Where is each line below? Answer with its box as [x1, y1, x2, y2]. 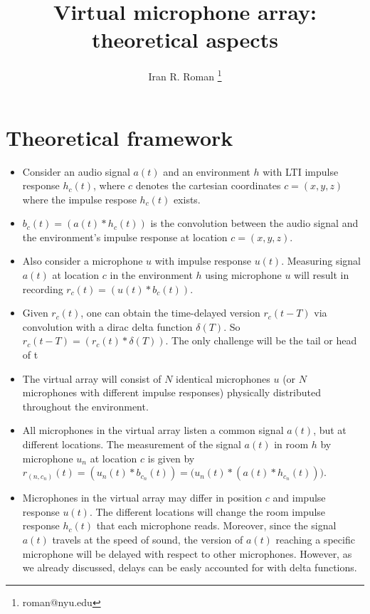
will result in [294, 268, 349, 282]
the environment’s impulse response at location [22, 229, 228, 244]
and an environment [163, 164, 250, 179]
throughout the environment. [22, 398, 149, 413]
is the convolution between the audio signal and [150, 216, 359, 231]
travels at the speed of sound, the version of [52, 531, 243, 546]
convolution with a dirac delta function [22, 319, 193, 334]
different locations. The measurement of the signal [22, 437, 241, 451]
